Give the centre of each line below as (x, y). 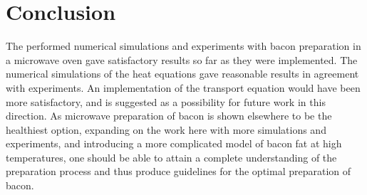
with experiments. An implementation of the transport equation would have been (183, 87)
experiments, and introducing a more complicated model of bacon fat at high (174, 143)
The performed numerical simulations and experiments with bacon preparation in (183, 46)
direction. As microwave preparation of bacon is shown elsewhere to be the (169, 116)
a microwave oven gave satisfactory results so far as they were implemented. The (182, 59)
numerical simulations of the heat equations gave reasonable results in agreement (182, 74)
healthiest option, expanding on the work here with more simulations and (166, 129)
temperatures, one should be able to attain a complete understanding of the (171, 157)
